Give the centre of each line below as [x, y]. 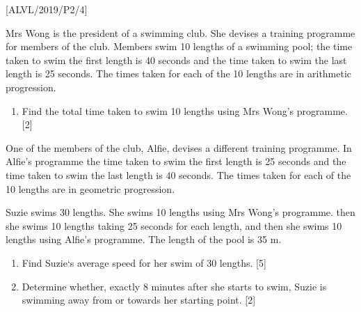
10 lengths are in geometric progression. [90, 188]
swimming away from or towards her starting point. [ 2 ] [139, 300]
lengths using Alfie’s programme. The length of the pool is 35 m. [144, 239]
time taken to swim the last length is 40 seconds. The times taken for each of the [178, 174]
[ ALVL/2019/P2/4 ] [47, 9]
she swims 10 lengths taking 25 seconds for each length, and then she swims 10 [174, 225]
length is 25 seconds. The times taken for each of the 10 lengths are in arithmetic [179, 73]
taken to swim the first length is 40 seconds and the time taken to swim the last [176, 60]
